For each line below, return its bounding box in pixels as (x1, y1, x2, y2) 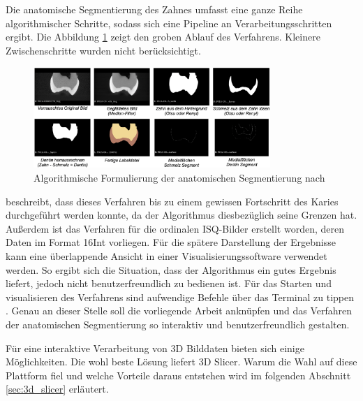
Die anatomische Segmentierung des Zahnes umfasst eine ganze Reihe (6, 2, 303, 16)
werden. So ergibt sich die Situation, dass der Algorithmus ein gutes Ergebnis (6, 262, 336, 277)
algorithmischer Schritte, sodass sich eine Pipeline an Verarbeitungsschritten (6, 15, 332, 30)
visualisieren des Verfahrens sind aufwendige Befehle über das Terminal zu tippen (6, 289, 355, 304)
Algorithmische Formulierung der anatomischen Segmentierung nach (34, 170, 325, 185)
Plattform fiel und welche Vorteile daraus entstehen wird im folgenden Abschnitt (6, 367, 351, 382)
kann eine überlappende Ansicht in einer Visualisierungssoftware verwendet (6, 249, 327, 263)
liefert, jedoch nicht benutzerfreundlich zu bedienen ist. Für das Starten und (6, 276, 332, 291)
